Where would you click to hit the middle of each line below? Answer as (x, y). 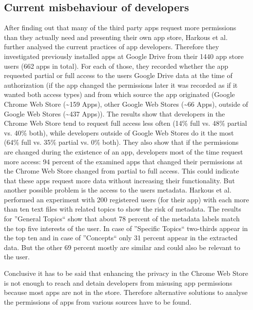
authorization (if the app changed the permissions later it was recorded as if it (121, 85)
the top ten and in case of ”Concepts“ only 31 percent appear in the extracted (121, 238)
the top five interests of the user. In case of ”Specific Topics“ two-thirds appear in (126, 228)
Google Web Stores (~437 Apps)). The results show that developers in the (115, 113)
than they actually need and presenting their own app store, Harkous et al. (116, 37)
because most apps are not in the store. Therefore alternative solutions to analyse (126, 292)
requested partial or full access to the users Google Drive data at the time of (118, 75)
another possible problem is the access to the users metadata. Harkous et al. (118, 190)
